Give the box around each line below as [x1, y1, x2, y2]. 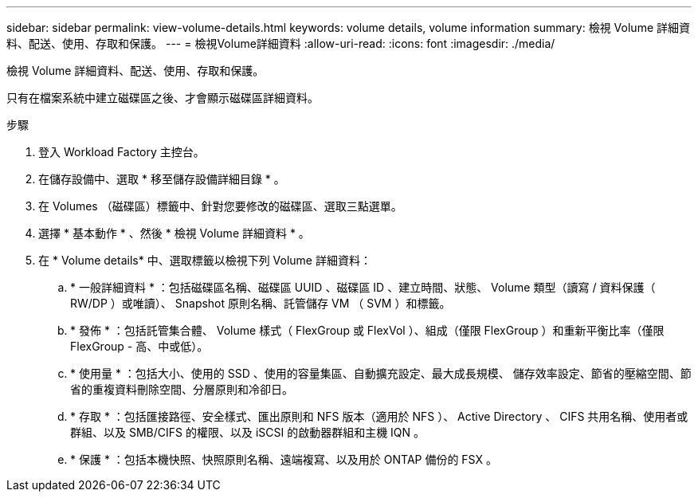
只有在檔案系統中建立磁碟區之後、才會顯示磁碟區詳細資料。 [6, 91, 319, 104]
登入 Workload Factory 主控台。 [38, 145, 205, 159]
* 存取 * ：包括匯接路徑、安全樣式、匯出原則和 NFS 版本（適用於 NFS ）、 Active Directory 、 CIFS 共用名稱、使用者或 [70, 410, 688, 423]
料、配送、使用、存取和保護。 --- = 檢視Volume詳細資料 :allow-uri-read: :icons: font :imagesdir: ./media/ [6, 37, 555, 50]
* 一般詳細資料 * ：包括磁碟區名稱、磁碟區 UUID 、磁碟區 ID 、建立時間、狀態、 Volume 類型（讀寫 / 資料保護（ [70, 280, 656, 294]
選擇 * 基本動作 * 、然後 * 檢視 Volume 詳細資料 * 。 [38, 226, 310, 240]
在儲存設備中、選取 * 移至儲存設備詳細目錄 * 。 [38, 172, 285, 186]
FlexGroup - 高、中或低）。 [70, 339, 209, 353]
